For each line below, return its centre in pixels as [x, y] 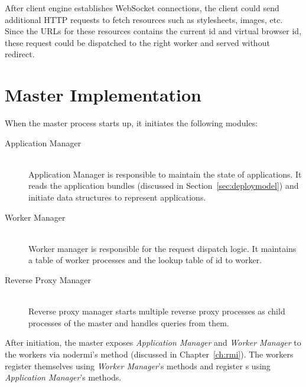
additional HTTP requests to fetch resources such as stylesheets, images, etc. [144, 19]
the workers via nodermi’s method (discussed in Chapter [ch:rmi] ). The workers [149, 354]
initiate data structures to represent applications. [117, 197]
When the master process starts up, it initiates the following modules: [131, 123]
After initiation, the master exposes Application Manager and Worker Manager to [153, 342]
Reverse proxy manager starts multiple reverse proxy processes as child [157, 311]
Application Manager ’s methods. [63, 377]
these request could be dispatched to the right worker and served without [137, 42]
